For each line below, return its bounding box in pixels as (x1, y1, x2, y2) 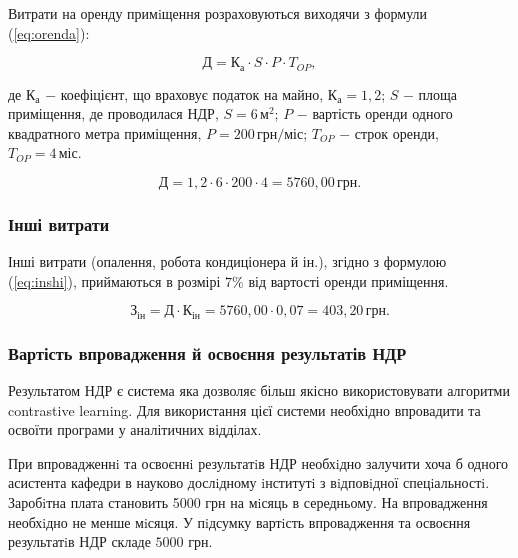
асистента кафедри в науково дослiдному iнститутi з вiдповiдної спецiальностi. (8, 472, 490, 493)
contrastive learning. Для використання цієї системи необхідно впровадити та (8, 399, 481, 420)
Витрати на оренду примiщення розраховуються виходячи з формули (8, 3, 428, 23)
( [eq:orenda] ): (8, 22, 90, 43)
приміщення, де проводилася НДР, (8, 103, 219, 124)
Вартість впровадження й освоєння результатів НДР (8, 340, 407, 365)
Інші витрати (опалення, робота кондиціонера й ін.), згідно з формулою (8, 251, 447, 272)
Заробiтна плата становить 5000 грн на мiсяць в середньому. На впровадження (8, 492, 488, 513)
